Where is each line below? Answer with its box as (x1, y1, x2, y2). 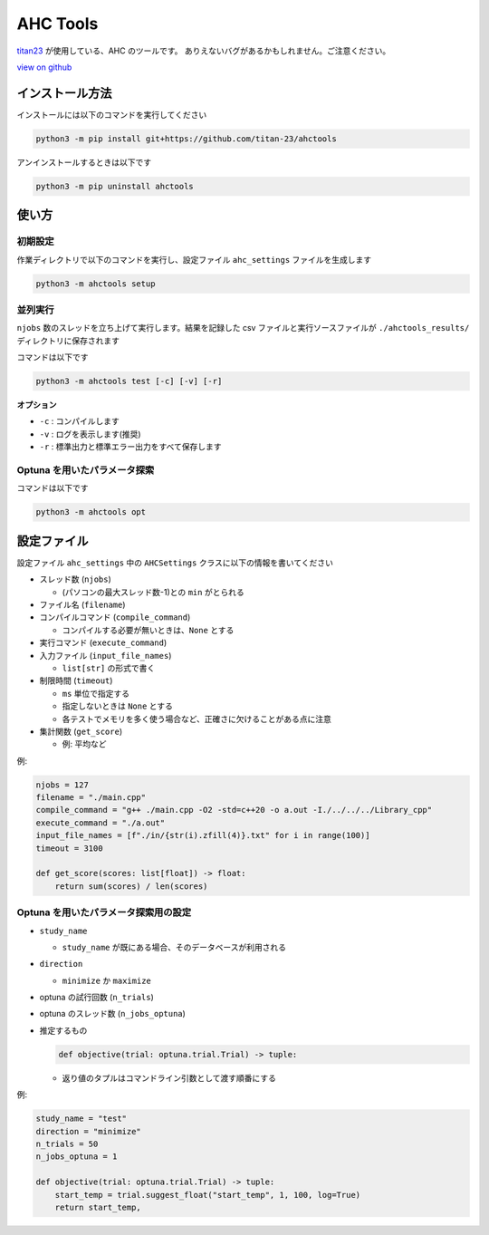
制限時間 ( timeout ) (39, 675, 113, 686)
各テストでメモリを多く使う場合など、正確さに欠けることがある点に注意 (62, 713, 332, 724)
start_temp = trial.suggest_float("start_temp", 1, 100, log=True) (54, 1190, 361, 1200)
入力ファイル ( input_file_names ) (39, 650, 172, 661)
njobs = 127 (35, 779, 90, 790)
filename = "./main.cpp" (35, 793, 147, 803)
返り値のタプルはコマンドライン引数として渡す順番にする (62, 1072, 276, 1083)
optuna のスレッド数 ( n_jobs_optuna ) (39, 1008, 186, 1019)
